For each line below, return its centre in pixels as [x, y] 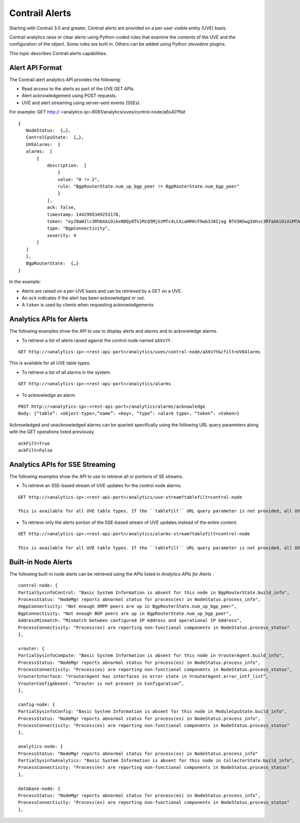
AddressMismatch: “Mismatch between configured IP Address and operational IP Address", [130, 621]
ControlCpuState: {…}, [55, 137]
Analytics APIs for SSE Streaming [62, 465]
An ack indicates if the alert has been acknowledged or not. [83, 298]
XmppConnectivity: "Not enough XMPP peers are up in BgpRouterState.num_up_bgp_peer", [127, 606]
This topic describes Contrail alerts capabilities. [58, 53]
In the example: [25, 282]
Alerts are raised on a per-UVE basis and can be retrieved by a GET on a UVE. [102, 291]
